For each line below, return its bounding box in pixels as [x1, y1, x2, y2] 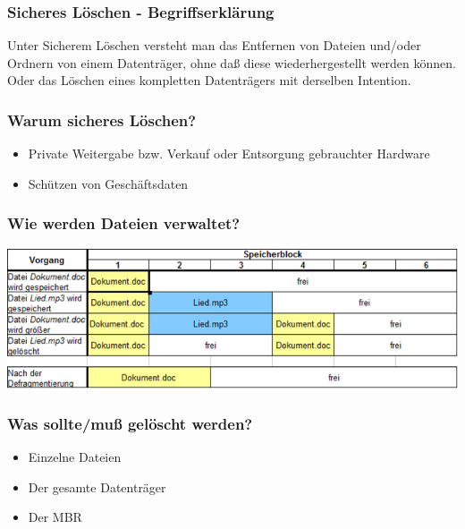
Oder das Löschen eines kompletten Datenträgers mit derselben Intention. [7, 71, 411, 90]
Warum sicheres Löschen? [7, 108, 197, 131]
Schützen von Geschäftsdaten [28, 174, 189, 192]
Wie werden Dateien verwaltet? [7, 212, 241, 235]
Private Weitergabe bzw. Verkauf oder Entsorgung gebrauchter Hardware [28, 144, 430, 163]
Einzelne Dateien [28, 448, 122, 466]
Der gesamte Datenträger [28, 477, 166, 496]
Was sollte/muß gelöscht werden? [7, 412, 253, 434]
